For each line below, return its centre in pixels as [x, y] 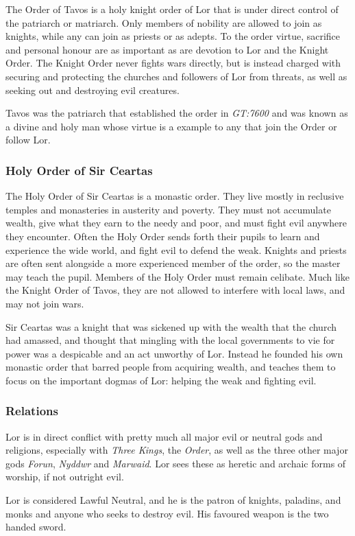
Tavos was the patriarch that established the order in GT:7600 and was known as [177, 113]
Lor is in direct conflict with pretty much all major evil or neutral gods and [164, 436]
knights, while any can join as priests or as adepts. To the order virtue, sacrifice [173, 36]
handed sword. [36, 527]
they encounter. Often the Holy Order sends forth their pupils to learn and [163, 236]
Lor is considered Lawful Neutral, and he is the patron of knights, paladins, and [173, 500]
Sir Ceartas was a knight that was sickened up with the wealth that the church [171, 326]
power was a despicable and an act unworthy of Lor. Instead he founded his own [174, 353]
